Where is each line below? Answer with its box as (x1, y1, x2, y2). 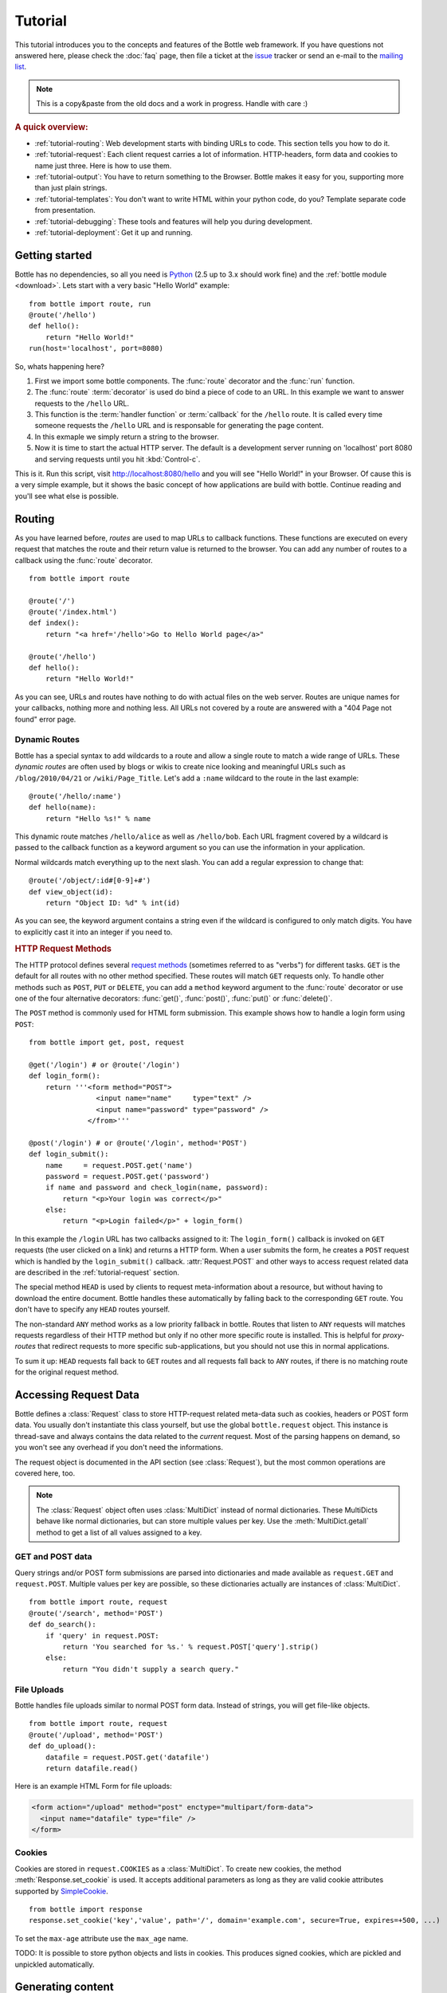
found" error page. (14, 714, 76, 724)
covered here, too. (14, 1468, 76, 1478)
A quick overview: (14, 121, 88, 132)
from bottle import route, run (29, 299, 151, 309)
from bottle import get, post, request (29, 1038, 185, 1048)
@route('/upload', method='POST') (29, 1730, 163, 1739)
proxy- (382, 1330, 405, 1339)
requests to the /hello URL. (34, 399, 130, 408)
